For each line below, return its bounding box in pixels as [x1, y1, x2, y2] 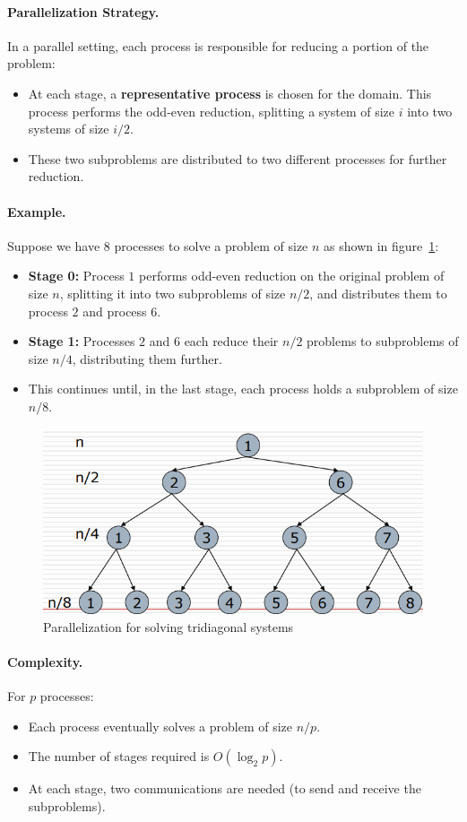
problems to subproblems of [307, 332, 459, 350]
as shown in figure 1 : [324, 236, 439, 255]
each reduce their [184, 332, 279, 350]
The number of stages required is [28, 747, 210, 766]
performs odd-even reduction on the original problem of [139, 266, 445, 285]
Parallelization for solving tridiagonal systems [43, 617, 294, 636]
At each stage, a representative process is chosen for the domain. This [28, 83, 432, 102]
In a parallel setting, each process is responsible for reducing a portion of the [7, 36, 429, 55]
